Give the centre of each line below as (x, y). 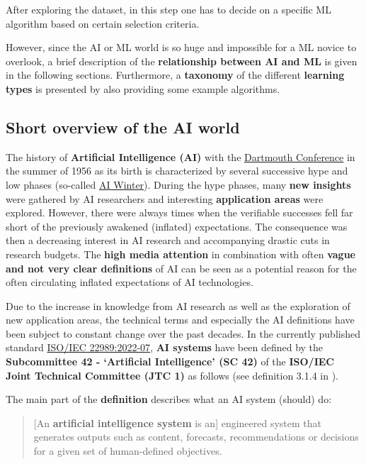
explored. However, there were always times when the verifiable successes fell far (179, 212)
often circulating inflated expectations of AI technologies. (130, 282)
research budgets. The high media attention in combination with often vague (181, 254)
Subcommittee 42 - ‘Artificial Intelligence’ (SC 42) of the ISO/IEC (170, 361)
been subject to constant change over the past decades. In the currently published (183, 333)
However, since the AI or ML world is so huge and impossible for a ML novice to (181, 47)
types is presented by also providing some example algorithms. (143, 88)
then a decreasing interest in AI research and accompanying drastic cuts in (168, 240)
